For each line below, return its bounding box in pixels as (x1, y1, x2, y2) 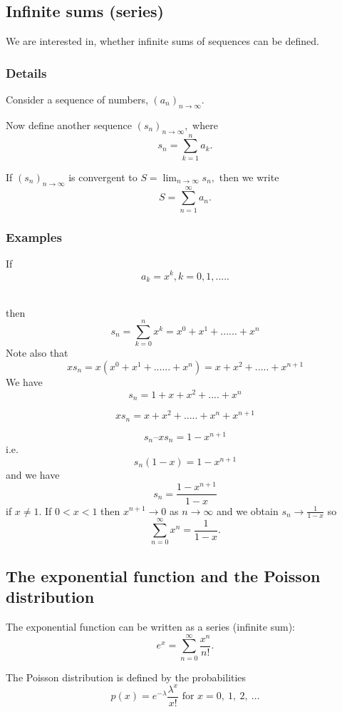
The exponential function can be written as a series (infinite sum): (6, 619, 295, 634)
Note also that (6, 345, 68, 360)
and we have (6, 467, 60, 482)
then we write (219, 169, 279, 184)
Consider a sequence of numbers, (6, 92, 148, 107)
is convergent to (68, 169, 138, 184)
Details (6, 63, 47, 81)
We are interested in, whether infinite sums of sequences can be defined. (6, 34, 319, 49)
